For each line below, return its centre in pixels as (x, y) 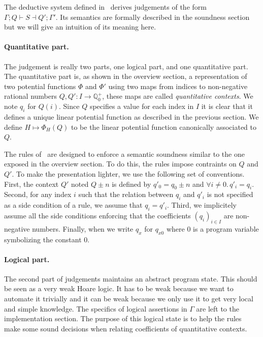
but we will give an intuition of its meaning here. (80, 27)
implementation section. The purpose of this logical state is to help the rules (123, 318)
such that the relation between (126, 194)
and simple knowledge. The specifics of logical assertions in (96, 308)
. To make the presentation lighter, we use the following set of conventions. (128, 173)
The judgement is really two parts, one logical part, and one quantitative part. (126, 66)
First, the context (31, 184)
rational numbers (31, 96)
